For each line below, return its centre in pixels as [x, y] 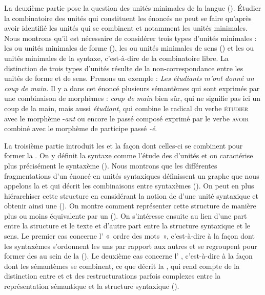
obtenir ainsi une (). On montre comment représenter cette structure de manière [130, 206]
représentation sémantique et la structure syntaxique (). [92, 286]
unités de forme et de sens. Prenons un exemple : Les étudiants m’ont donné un [129, 78]
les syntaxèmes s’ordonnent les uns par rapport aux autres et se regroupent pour [131, 246]
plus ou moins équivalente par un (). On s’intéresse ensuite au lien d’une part [126, 215]
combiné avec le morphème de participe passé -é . [81, 128]
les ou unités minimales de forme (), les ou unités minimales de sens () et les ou [129, 48]
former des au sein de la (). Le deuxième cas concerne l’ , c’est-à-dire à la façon [128, 256]
